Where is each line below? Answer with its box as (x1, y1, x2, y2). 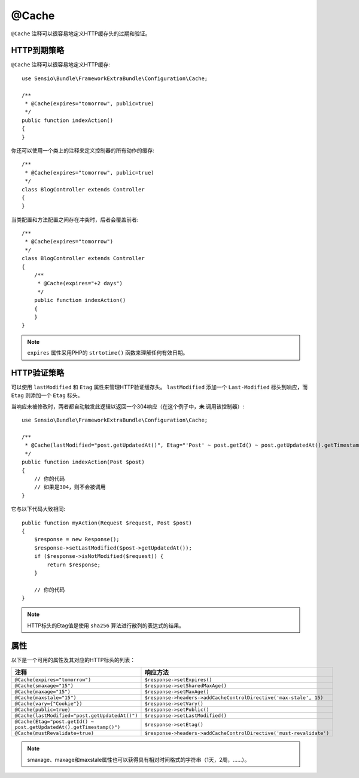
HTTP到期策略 (11, 45, 65, 56)
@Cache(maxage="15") (14, 688, 71, 695)
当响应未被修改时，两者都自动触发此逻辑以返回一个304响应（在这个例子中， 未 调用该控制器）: (11, 402, 245, 410)
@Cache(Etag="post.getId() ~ (14, 718, 95, 725)
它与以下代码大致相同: (11, 505, 66, 512)
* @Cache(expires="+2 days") (37, 280, 123, 287)
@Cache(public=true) (14, 706, 71, 713)
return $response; (47, 561, 101, 568)
